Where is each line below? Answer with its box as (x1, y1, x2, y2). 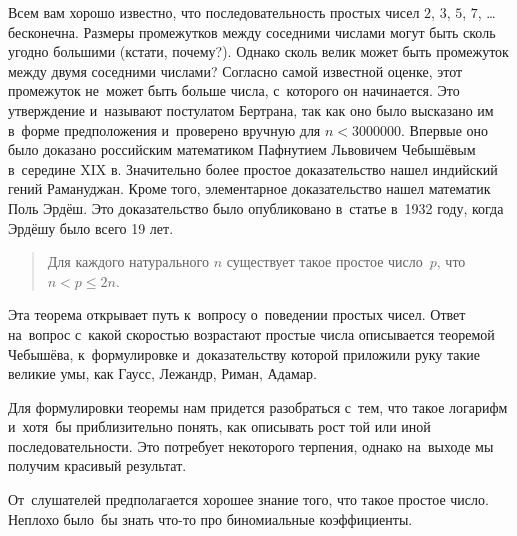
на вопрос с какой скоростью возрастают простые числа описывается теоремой (8, 323, 495, 344)
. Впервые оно (401, 119, 489, 140)
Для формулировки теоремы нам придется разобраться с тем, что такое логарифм (8, 396, 508, 417)
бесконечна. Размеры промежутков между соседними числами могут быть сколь (8, 21, 496, 42)
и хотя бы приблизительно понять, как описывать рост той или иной (8, 416, 431, 437)
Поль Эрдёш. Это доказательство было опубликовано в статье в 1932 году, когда (8, 197, 504, 218)
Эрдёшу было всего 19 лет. (8, 217, 174, 238)
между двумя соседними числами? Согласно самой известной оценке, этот (8, 60, 463, 81)
